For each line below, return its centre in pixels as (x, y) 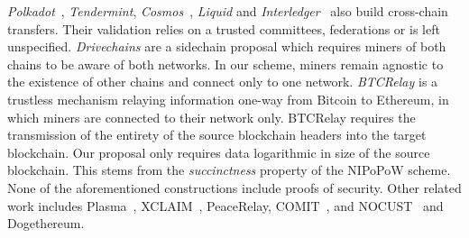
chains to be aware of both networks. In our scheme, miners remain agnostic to (225, 64)
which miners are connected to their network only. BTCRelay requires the (212, 117)
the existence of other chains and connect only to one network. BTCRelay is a (223, 82)
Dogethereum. (46, 223)
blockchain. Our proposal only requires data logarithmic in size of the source (219, 152)
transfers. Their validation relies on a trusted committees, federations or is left (224, 28)
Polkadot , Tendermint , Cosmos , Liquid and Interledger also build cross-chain (228, 11)
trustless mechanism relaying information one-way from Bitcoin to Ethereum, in (228, 99)
